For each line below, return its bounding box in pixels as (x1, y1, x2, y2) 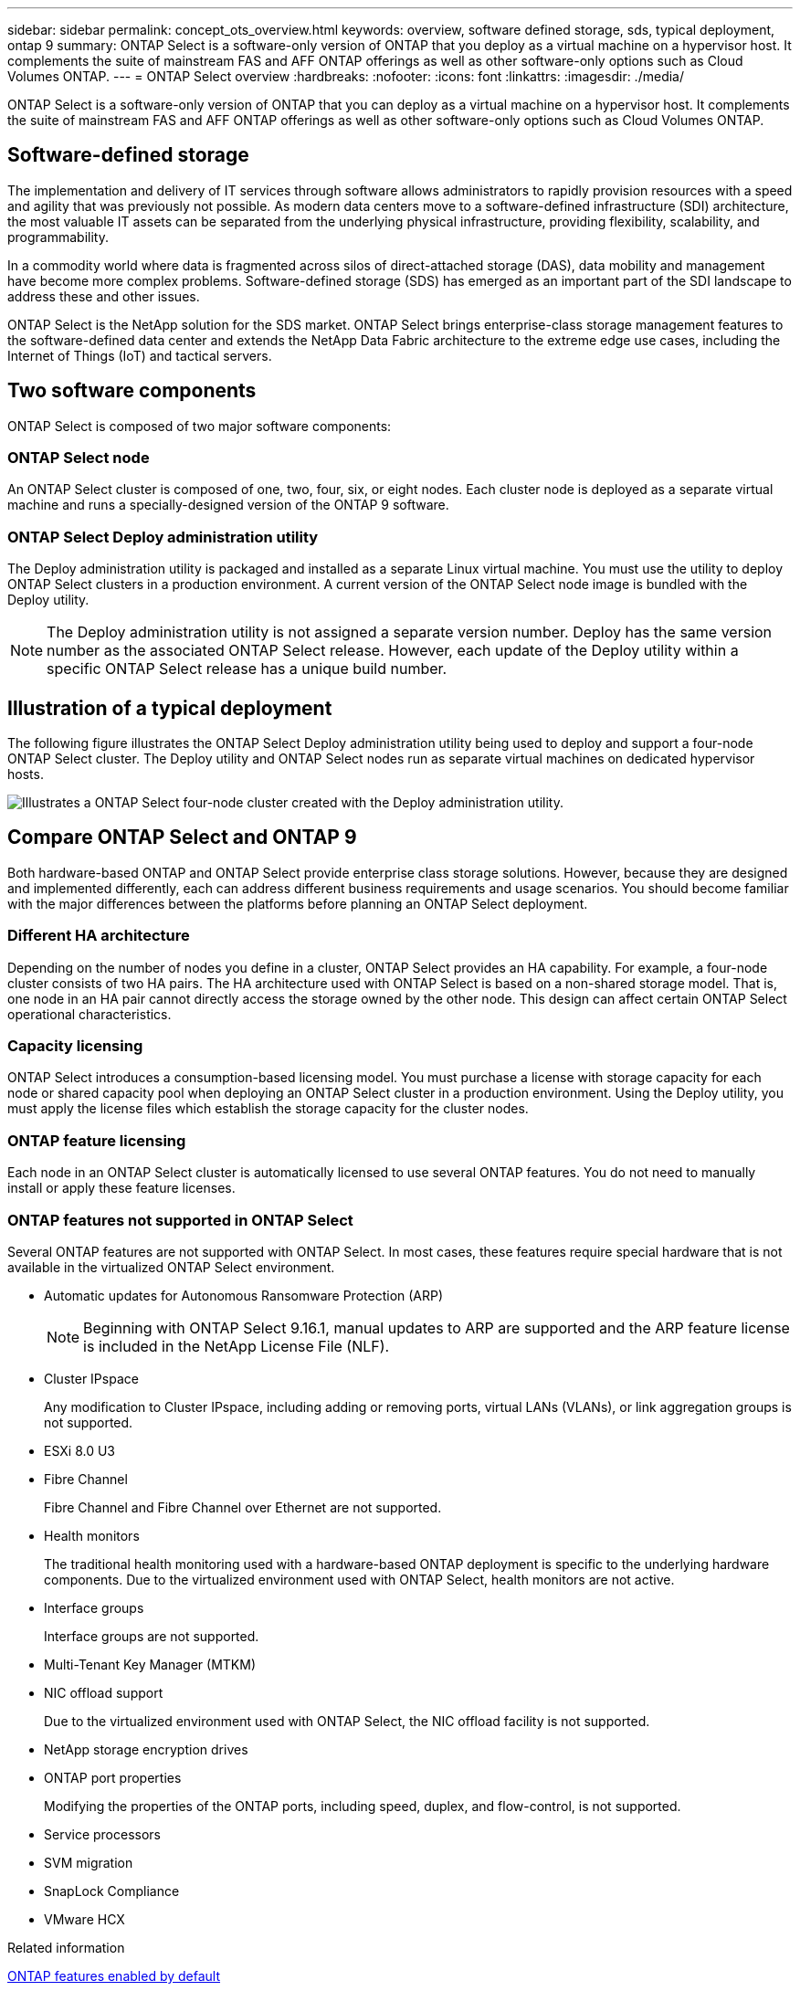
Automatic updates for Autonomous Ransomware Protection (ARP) (44, 1287, 444, 1303)
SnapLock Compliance (44, 1882, 180, 1899)
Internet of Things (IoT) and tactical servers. (7, 347, 272, 363)
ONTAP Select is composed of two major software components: (7, 417, 392, 434)
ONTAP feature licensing (7, 1131, 186, 1150)
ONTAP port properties (44, 1769, 182, 1786)
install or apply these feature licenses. (7, 1180, 236, 1196)
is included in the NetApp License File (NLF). (83, 1336, 390, 1355)
